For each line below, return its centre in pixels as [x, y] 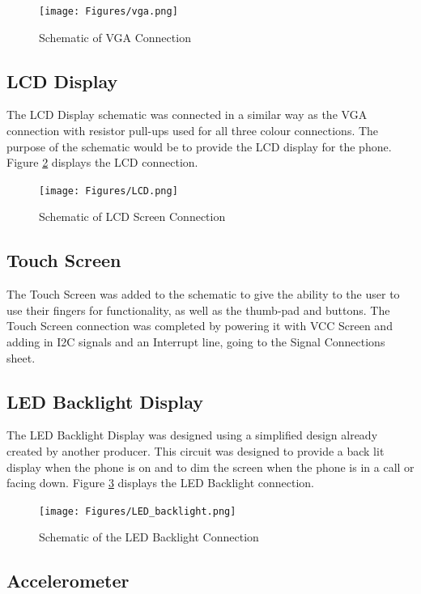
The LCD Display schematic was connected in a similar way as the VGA [187, 115]
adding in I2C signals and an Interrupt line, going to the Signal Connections [196, 342]
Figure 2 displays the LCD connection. [102, 162]
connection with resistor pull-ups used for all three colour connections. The [193, 131]
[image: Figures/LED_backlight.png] [138, 511]
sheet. [21, 357]
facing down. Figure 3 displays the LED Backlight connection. [160, 483]
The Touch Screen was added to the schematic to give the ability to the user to [203, 294]
